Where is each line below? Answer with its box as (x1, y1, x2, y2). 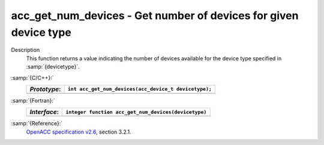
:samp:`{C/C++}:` (11, 74, 54, 81)
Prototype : (29, 85, 61, 93)
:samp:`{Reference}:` (11, 120, 63, 127)
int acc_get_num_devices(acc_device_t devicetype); (67, 86, 212, 92)
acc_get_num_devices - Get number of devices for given (11, 9, 299, 22)
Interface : (29, 108, 59, 116)
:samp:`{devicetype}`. (26, 63, 80, 70)
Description (11, 47, 40, 54)
